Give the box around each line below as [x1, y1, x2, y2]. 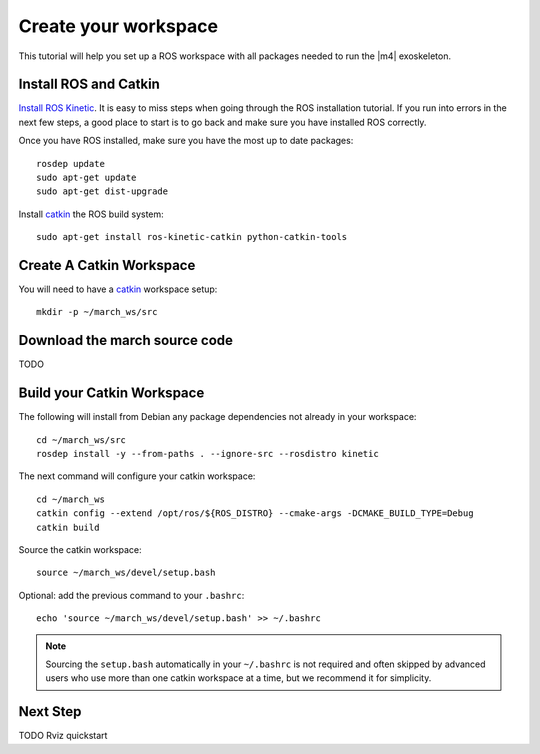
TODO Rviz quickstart [18, 730, 108, 742]
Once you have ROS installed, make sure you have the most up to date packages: [18, 135, 354, 147]
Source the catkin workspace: [18, 544, 142, 556]
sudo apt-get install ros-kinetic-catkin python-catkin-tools [36, 231, 348, 243]
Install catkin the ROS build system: [18, 208, 164, 220]
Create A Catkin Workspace [18, 257, 196, 274]
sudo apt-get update [36, 172, 137, 184]
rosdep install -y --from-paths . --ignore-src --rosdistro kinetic [36, 448, 379, 460]
